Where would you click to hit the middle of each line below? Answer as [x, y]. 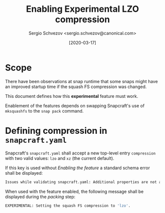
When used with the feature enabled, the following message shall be [74, 191]
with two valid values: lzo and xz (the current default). [60, 158]
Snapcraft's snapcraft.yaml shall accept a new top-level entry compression [80, 153]
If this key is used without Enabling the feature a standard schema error [78, 168]
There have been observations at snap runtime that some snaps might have [82, 81]
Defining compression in [56, 131]
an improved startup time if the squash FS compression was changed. [76, 87]
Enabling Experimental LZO [82, 9]
